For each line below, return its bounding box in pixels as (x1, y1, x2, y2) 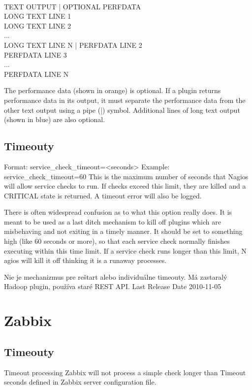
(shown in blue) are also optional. (4, 114, 105, 125)
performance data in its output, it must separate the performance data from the (4, 95, 246, 105)
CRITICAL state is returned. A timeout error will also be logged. (4, 190, 202, 200)
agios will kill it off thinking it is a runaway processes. (4, 255, 167, 265)
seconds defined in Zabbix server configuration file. (4, 377, 157, 387)
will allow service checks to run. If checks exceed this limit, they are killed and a (4, 181, 246, 191)
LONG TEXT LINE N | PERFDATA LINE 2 (4, 39, 142, 50)
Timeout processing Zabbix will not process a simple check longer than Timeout (4, 367, 246, 377)
